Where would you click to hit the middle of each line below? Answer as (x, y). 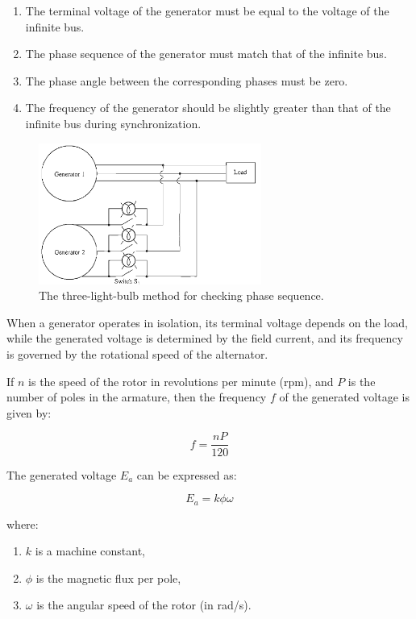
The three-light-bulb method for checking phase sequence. (181, 295)
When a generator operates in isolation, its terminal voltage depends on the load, (207, 322)
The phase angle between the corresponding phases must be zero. (187, 80)
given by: (29, 412)
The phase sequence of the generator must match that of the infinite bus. (206, 54)
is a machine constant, (90, 551)
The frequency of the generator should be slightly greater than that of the (208, 108)
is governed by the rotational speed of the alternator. (137, 354)
